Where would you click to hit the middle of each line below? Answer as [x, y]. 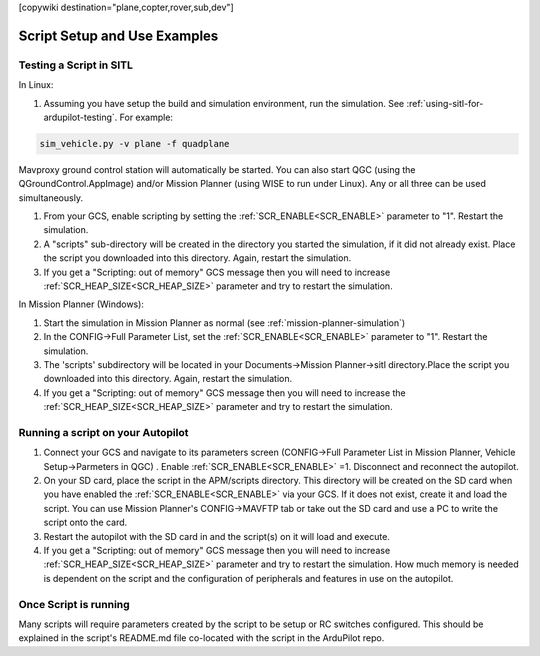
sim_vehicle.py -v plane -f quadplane [134, 143]
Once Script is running [74, 604]
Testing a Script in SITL [76, 65]
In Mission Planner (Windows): [81, 304]
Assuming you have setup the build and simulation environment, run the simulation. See [224, 103]
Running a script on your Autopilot [103, 432]
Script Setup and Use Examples [118, 35]
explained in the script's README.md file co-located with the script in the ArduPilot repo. [201, 638]
